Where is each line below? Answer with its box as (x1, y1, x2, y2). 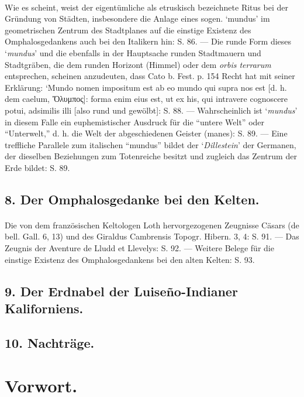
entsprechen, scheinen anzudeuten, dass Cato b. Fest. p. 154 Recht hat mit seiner (5, 70, 295, 82)
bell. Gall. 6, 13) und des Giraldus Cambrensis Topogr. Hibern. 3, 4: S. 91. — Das (5, 230, 299, 242)
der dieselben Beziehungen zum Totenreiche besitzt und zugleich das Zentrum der (5, 150, 297, 162)
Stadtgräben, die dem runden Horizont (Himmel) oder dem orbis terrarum (5, 58, 271, 70)
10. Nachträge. (5, 333, 95, 351)
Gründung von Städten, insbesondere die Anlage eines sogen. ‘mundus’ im (5, 12, 270, 25)
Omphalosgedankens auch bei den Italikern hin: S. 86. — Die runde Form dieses (5, 35, 292, 47)
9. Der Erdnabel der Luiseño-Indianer (5, 282, 238, 300)
